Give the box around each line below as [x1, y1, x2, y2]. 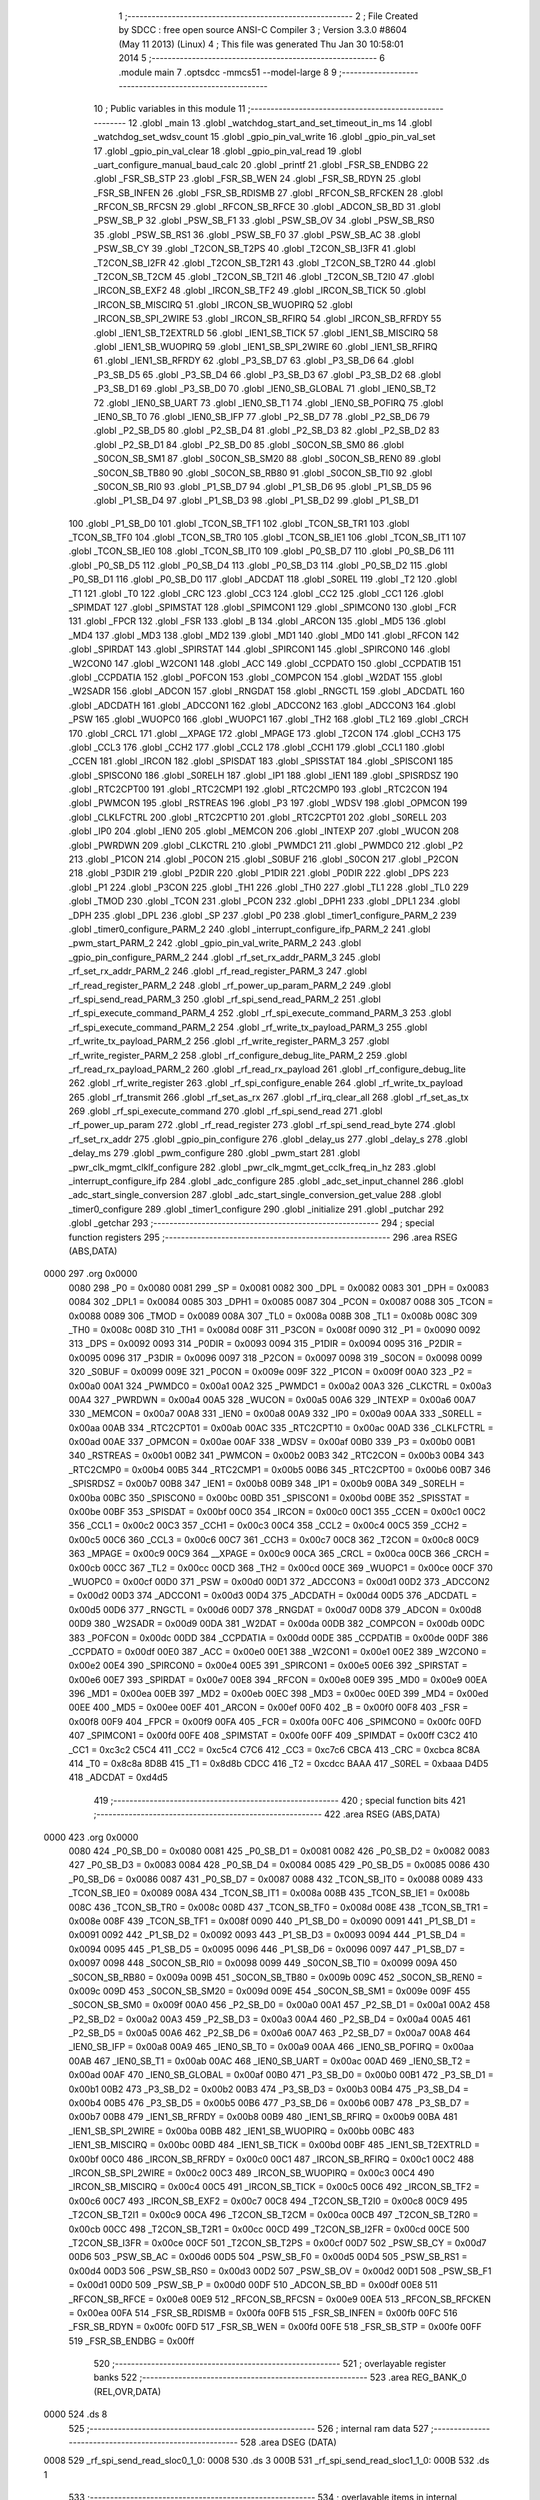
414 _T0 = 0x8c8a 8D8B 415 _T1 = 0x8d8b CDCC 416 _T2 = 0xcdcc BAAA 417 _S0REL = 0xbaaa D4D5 [68, 1758, 489, 1770]
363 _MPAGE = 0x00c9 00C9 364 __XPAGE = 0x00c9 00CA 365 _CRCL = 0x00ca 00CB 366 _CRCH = [68, 1548, 490, 1560]
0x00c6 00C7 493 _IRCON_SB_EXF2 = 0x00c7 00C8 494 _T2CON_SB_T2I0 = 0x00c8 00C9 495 [68, 2195, 468, 2207]
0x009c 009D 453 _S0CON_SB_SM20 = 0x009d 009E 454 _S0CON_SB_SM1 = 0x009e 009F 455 [68, 1985, 471, 1997]
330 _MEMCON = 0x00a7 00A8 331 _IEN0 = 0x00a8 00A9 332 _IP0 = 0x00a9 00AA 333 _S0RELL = [68, 1408, 483, 1420]
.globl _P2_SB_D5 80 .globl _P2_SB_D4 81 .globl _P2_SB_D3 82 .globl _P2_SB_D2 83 [93, 425, 440, 437]
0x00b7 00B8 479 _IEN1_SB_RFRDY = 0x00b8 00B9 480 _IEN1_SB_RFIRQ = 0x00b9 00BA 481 [68, 2111, 458, 2123]
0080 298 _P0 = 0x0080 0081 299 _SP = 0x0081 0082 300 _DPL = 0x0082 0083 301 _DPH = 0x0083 [68, 1281, 490, 1294]
